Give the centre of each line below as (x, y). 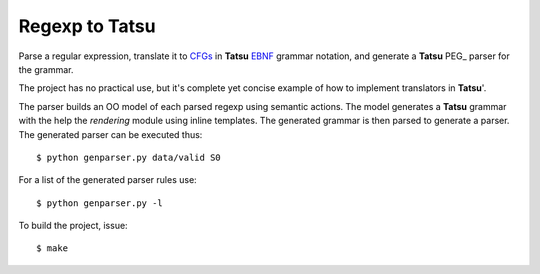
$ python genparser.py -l (100, 203)
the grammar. (46, 69)
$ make (52, 248)
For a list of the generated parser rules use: (107, 180)
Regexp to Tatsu (87, 26)
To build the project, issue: (73, 226)
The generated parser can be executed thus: (110, 134)
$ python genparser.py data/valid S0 (129, 157)
